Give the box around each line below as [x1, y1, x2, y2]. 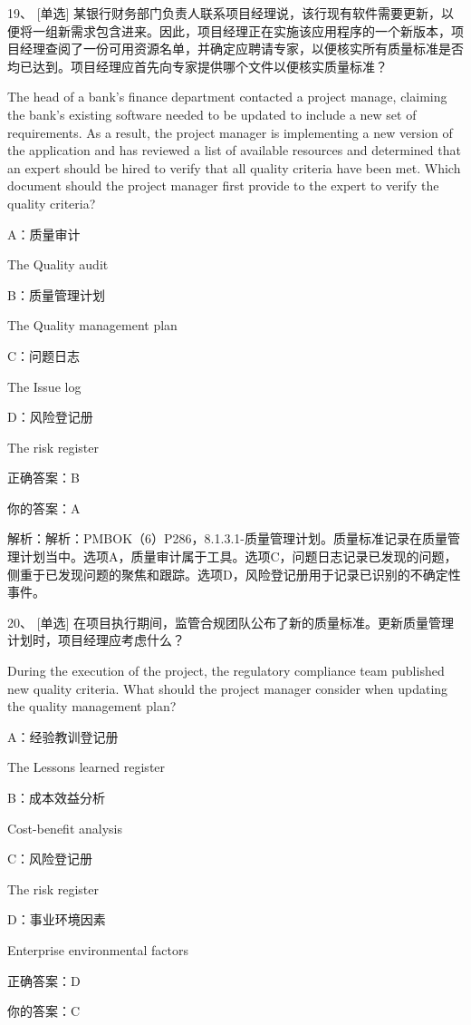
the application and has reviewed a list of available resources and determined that [7, 141, 461, 160]
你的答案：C [7, 1001, 81, 1020]
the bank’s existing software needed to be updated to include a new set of [7, 104, 417, 123]
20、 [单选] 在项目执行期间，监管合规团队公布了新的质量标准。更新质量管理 [7, 612, 455, 631]
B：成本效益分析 [7, 788, 105, 806]
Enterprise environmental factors [7, 940, 189, 959]
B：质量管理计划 [7, 285, 105, 304]
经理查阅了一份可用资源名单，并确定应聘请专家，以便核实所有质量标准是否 [19, 39, 464, 58]
